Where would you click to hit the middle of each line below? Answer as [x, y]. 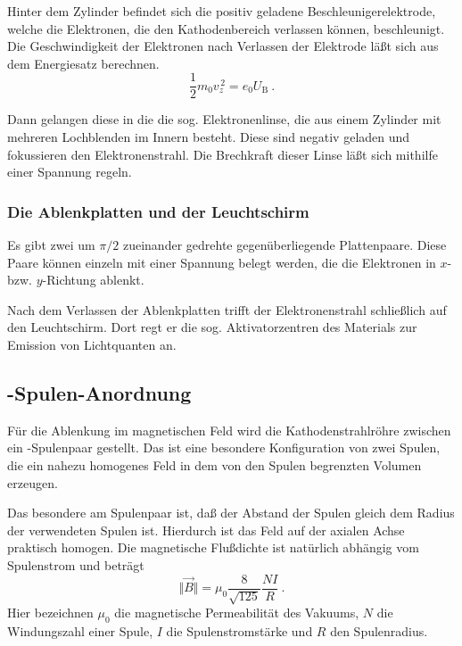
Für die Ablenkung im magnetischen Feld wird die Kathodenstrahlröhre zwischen [229, 430]
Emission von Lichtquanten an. [92, 344]
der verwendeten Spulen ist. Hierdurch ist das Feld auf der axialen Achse [206, 530]
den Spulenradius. [379, 630]
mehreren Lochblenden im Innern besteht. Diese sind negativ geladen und [209, 137]
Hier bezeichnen [50, 612]
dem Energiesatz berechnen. [83, 63]
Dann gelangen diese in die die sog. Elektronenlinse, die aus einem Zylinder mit [224, 119]
